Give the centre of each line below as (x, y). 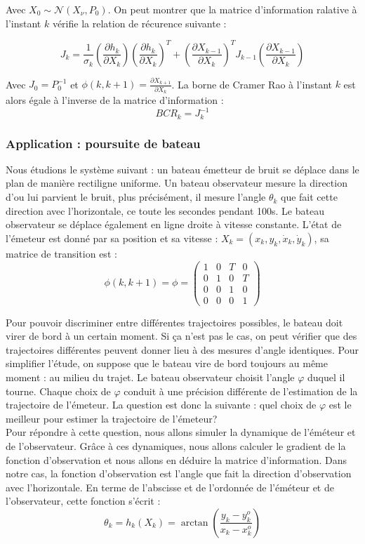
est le (340, 405)
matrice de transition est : (61, 253)
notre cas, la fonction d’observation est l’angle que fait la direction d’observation (179, 473)
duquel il (326, 377)
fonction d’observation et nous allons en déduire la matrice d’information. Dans (177, 459)
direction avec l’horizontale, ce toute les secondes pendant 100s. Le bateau (165, 210)
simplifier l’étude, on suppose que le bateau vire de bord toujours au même (167, 363)
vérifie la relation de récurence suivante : (139, 23)
